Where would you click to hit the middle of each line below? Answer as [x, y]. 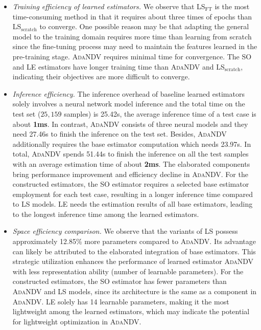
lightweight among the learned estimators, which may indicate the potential [131, 311]
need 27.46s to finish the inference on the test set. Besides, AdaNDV [120, 134]
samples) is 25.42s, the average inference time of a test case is [160, 113]
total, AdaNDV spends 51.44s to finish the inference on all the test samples [130, 154]
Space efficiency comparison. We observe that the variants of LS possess [125, 231]
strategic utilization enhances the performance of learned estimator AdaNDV [133, 261]
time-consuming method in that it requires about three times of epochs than [132, 16]
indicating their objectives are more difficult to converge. [101, 76]
